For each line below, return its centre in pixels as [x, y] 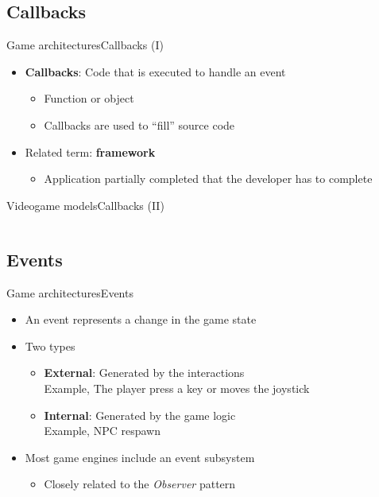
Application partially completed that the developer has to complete [208, 179]
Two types [50, 346]
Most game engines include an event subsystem [140, 457]
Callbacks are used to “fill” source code [139, 124]
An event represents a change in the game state [141, 319]
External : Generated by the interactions [144, 373]
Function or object [89, 98]
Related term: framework [90, 151]
